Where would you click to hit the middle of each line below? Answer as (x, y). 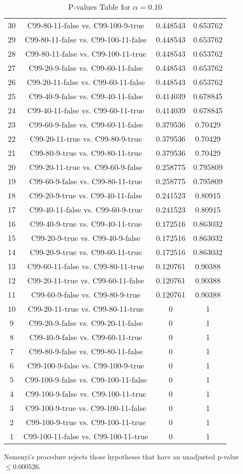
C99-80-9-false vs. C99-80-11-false (86, 351)
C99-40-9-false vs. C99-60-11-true (86, 337)
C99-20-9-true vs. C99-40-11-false (86, 195)
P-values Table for (99, 7)
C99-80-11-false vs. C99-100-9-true (86, 25)
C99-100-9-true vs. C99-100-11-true (86, 422)
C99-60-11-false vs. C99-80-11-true (86, 266)
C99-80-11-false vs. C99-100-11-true (86, 54)
